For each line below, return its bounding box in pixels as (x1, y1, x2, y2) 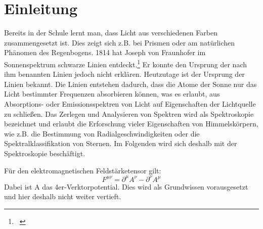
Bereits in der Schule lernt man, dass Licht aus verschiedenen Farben (4, 27, 217, 38)
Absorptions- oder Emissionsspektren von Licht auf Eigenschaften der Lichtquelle (4, 98, 256, 109)
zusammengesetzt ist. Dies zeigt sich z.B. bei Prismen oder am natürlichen (4, 37, 235, 48)
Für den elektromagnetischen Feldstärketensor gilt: (4, 165, 161, 175)
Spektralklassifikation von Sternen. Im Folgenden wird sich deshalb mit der (4, 138, 237, 149)
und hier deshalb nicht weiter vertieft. (4, 191, 121, 202)
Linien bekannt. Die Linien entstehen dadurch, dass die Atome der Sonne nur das (4, 78, 257, 89)
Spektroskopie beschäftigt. (4, 148, 85, 158)
